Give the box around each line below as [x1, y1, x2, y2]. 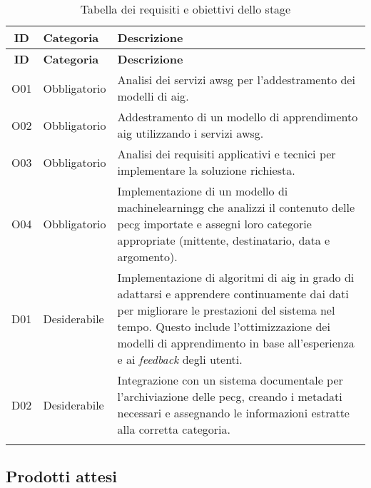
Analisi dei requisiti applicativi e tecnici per [117, 146, 336, 162]
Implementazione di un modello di [117, 183, 288, 199]
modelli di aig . [117, 88, 189, 104]
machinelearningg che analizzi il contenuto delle [117, 199, 355, 215]
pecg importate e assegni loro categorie [117, 215, 312, 232]
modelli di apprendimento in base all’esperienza [117, 335, 355, 351]
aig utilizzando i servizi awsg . [117, 125, 264, 141]
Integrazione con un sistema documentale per [117, 372, 343, 388]
